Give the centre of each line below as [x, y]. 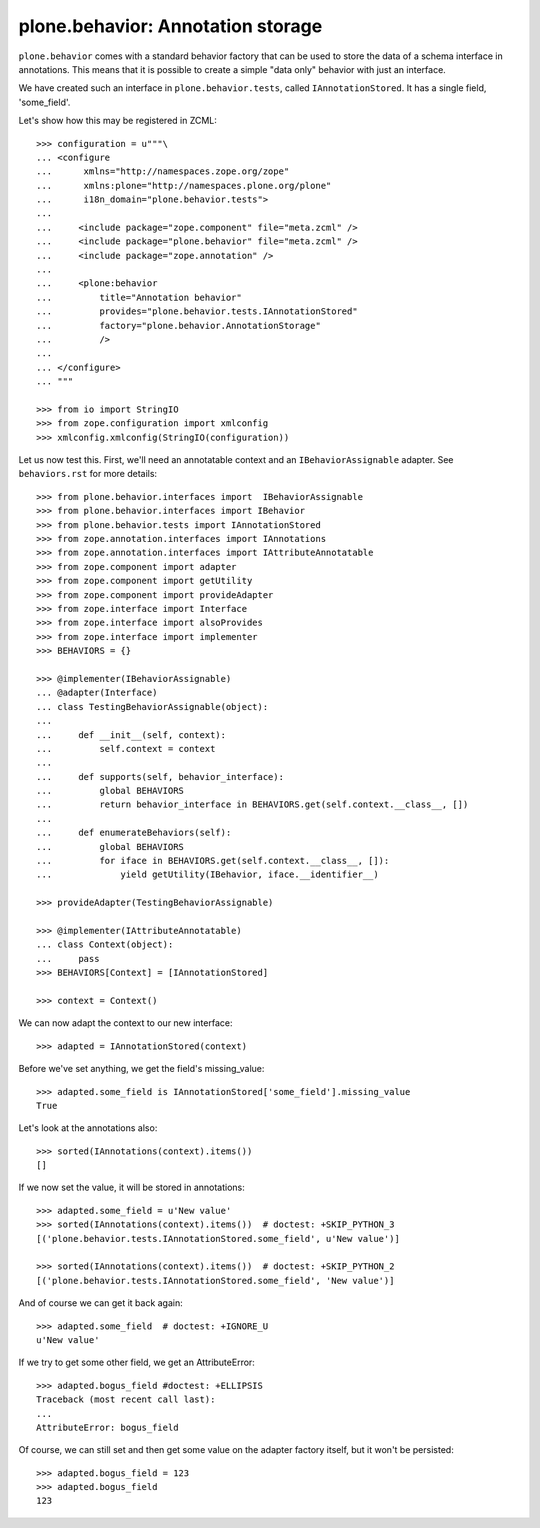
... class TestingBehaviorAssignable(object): [152, 706]
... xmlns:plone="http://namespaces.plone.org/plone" [184, 185]
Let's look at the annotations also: [88, 1128]
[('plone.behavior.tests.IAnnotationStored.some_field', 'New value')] [215, 1280]
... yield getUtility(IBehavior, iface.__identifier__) [207, 874]
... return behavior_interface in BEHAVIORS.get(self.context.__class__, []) [252, 804]
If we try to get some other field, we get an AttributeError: [136, 1362]
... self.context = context [126, 748]
